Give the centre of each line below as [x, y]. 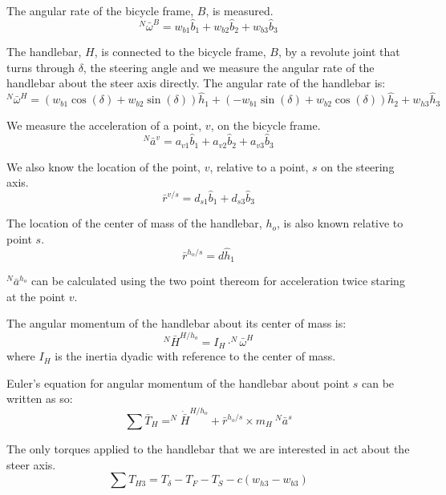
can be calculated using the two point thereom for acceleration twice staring [218, 281]
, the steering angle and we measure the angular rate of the [229, 67]
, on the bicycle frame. [266, 125]
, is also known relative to [340, 223]
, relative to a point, [259, 166]
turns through [41, 67]
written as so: [40, 398]
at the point [36, 296]
